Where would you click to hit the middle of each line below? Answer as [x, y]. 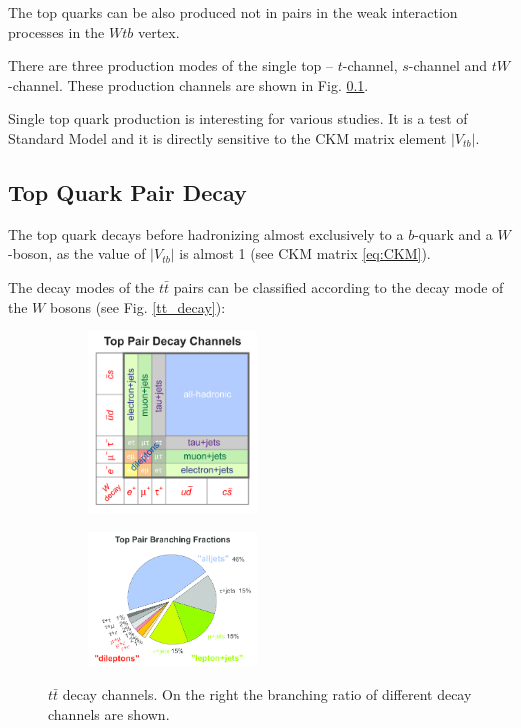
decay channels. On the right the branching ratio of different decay [267, 694]
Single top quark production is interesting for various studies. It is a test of [238, 118]
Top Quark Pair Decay [127, 191]
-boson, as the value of [77, 253]
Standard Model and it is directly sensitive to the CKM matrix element [227, 137]
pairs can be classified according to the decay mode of [338, 286]
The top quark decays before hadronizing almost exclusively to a [206, 233]
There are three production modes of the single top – [171, 65]
